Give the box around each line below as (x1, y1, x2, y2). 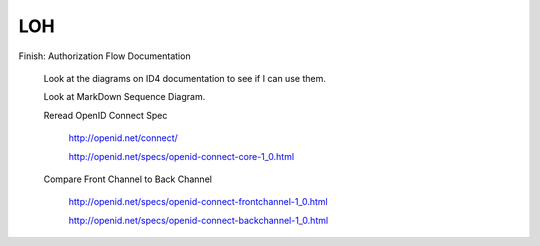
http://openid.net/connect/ (68, 132, 179, 144)
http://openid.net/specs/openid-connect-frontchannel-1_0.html (68, 196, 329, 208)
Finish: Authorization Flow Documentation (18, 50, 191, 62)
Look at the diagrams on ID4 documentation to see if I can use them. (43, 72, 327, 84)
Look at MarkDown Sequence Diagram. (43, 91, 206, 103)
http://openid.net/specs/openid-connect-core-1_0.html (68, 150, 295, 162)
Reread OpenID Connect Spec (43, 109, 168, 121)
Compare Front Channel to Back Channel (43, 173, 212, 185)
